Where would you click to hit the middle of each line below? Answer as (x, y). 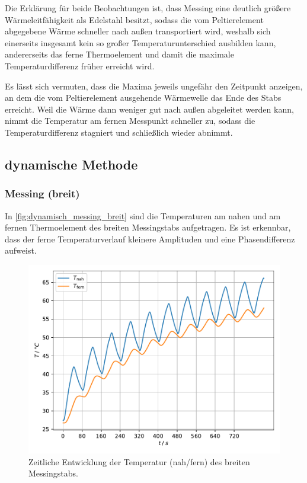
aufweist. (21, 250)
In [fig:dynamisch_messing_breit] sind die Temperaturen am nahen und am (143, 215)
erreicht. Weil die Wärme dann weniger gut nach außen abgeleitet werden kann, (149, 109)
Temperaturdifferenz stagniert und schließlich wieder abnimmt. (119, 132)
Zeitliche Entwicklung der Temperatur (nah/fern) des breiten (139, 461)
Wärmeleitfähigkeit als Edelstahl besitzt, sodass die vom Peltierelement (134, 19)
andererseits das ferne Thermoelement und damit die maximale (119, 54)
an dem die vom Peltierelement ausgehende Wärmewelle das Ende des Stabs (143, 97)
